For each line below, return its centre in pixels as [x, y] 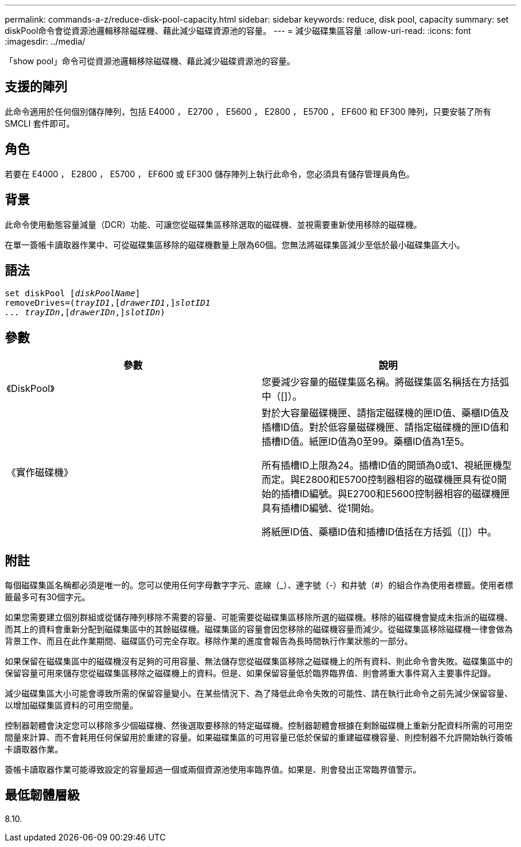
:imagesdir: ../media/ [45, 41]
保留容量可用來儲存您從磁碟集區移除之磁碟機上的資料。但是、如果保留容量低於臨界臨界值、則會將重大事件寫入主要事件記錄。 [250, 673]
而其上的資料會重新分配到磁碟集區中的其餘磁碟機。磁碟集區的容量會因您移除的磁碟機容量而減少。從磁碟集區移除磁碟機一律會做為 [259, 629]
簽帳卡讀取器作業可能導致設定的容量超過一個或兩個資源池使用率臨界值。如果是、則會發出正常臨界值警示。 [213, 770]
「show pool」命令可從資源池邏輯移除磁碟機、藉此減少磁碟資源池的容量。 [150, 61]
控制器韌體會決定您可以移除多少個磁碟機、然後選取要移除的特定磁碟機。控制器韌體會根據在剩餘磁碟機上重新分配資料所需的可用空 [259, 726]
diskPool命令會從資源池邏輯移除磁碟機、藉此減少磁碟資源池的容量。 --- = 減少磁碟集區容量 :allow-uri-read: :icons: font [238, 31]
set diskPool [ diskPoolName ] [73, 294]
